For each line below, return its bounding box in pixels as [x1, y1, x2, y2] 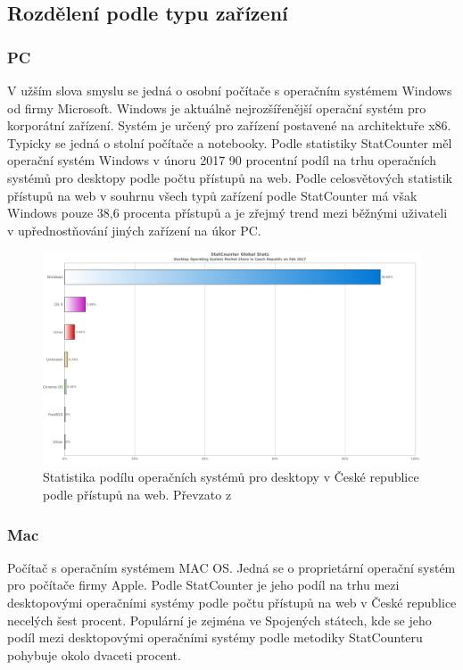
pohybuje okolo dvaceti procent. [7, 645, 181, 664]
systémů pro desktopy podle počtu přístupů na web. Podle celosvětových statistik [7, 168, 452, 186]
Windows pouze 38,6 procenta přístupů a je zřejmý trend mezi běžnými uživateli [7, 203, 448, 222]
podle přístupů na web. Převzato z [43, 485, 232, 504]
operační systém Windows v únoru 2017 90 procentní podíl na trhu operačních [7, 151, 437, 170]
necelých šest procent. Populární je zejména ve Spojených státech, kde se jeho [7, 610, 432, 629]
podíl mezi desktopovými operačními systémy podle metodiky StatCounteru [7, 628, 423, 647]
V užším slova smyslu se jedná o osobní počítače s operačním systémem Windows [7, 81, 452, 99]
